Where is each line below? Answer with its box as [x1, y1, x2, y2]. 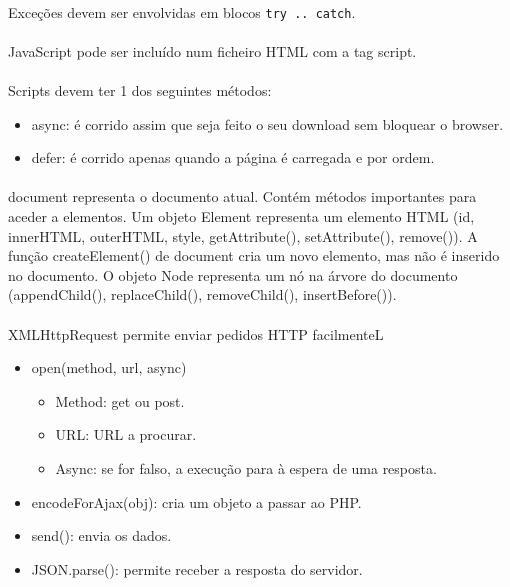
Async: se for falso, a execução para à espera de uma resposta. [55, 457, 437, 478]
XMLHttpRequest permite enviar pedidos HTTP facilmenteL [8, 323, 384, 344]
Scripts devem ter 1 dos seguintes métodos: [8, 80, 272, 101]
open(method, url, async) [31, 357, 187, 378]
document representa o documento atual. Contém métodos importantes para [8, 186, 477, 207]
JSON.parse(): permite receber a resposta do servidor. [31, 558, 363, 579]
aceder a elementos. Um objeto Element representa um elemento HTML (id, [8, 206, 475, 226]
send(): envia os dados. [31, 525, 172, 546]
